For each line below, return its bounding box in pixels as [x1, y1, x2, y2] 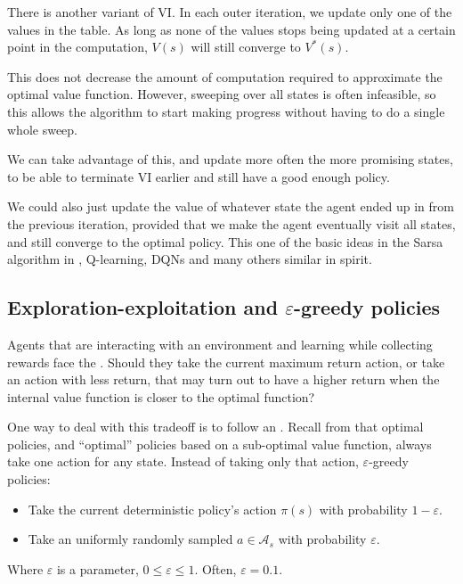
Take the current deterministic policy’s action [28, 499, 277, 518]
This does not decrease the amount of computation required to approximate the [7, 67, 443, 86]
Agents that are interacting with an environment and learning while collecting [7, 334, 433, 353]
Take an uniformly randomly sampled [28, 530, 233, 548]
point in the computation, [7, 37, 148, 56]
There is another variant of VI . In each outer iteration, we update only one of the [7, 3, 452, 21]
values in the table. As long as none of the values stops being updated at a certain [7, 20, 456, 38]
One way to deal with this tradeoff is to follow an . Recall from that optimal [7, 417, 424, 436]
